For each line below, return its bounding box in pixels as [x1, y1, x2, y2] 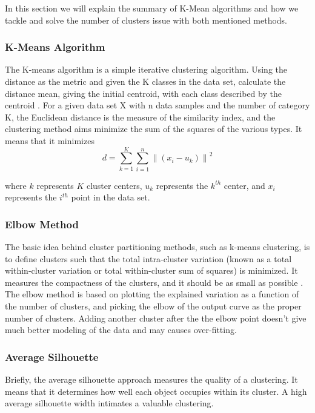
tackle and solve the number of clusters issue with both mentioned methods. [5, 13, 288, 26]
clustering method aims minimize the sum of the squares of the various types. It [5, 122, 302, 135]
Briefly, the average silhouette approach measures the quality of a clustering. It [5, 373, 298, 386]
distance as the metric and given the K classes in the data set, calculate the [5, 75, 286, 87]
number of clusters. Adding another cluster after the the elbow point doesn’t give [5, 311, 307, 324]
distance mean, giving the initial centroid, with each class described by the [5, 87, 282, 99]
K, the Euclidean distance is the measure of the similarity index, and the [5, 110, 276, 123]
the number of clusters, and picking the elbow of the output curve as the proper [5, 300, 302, 312]
